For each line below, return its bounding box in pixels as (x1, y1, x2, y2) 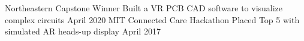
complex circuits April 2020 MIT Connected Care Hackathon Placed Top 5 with (5, 13, 300, 26)
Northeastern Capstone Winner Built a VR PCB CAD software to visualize (5, 2, 283, 14)
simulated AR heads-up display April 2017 (5, 25, 161, 37)
